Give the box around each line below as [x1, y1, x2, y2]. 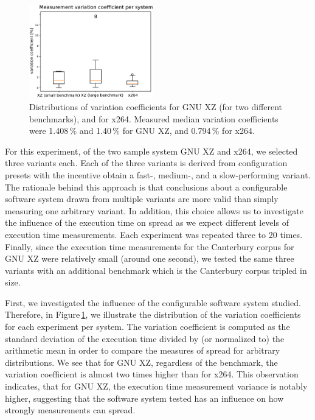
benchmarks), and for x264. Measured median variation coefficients [29, 112, 279, 125]
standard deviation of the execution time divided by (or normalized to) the [5, 332, 285, 345]
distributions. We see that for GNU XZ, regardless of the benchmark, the [5, 355, 278, 368]
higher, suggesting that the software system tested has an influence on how [5, 391, 284, 404]
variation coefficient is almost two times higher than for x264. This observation [5, 368, 299, 380]
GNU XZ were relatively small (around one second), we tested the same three [5, 252, 294, 265]
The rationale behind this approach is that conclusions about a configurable [5, 180, 288, 193]
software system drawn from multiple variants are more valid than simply [5, 192, 279, 205]
